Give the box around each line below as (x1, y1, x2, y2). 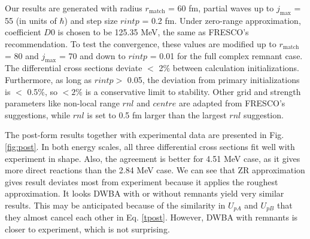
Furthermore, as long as (5, 73, 92, 85)
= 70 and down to (59, 49, 126, 62)
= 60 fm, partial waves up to (168, 2, 274, 14)
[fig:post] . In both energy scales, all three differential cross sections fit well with (5, 140, 295, 152)
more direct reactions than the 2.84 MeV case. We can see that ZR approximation (5, 164, 305, 176)
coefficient (5, 26, 41, 38)
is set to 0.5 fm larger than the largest (87, 108, 227, 121)
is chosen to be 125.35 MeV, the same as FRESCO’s (57, 26, 249, 38)
